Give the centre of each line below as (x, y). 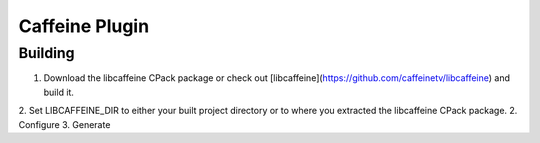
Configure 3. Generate (64, 124)
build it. (59, 92)
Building (46, 53)
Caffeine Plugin (84, 26)
